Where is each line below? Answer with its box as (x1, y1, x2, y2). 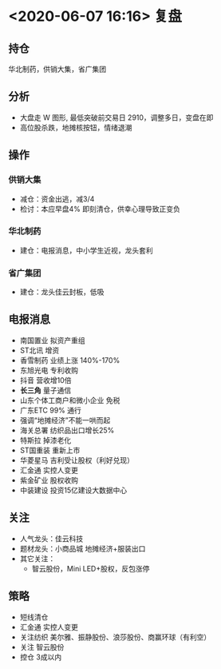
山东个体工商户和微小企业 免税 (19, 395, 120, 404)
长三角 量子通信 (19, 385, 72, 395)
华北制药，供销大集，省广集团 (8, 65, 106, 74)
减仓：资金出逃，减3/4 (19, 193, 95, 204)
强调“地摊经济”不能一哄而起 (19, 415, 111, 424)
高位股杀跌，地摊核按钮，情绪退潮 (19, 122, 132, 132)
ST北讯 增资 (19, 345, 60, 355)
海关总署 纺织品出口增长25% (19, 425, 115, 435)
